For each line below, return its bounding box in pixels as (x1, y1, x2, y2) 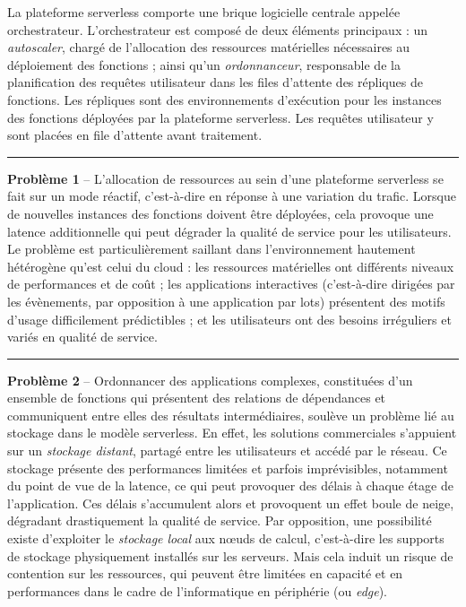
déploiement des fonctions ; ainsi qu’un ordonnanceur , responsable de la (7, 55, 401, 74)
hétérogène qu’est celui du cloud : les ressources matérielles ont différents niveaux (7, 256, 454, 275)
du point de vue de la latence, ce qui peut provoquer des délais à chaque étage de (7, 476, 453, 495)
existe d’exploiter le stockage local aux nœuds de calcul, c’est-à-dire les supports (7, 529, 444, 548)
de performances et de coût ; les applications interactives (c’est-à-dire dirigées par (7, 274, 455, 293)
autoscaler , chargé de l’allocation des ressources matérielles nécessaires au (7, 38, 410, 56)
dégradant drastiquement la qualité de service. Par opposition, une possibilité (7, 511, 432, 530)
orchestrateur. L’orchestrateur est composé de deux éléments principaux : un (7, 20, 428, 39)
